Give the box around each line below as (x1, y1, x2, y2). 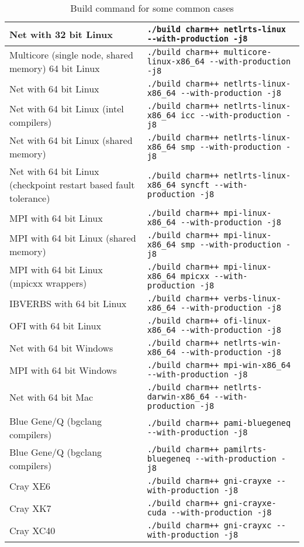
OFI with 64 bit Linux (9, 318, 101, 332)
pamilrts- (223, 445, 267, 454)
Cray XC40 (9, 523, 56, 537)
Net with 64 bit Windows (9, 340, 113, 355)
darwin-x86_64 (147, 392, 210, 401)
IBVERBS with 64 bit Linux (9, 296, 127, 310)
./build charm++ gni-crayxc (147, 521, 272, 530)
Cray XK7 (9, 501, 51, 515)
